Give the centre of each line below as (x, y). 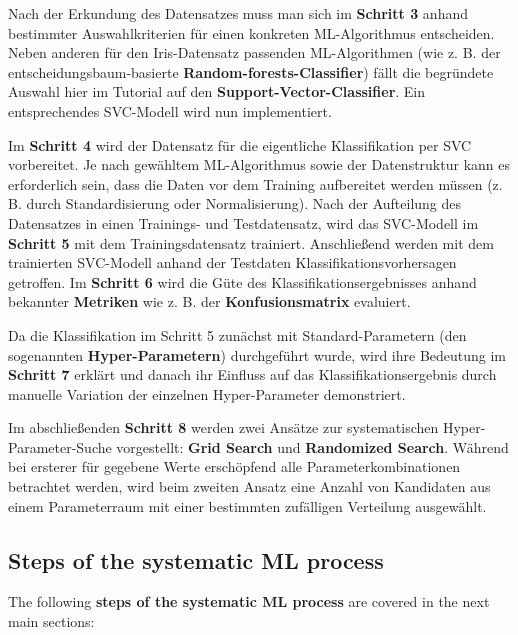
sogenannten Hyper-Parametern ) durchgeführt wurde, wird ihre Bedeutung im (257, 354)
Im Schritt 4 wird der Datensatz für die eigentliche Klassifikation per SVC (240, 144)
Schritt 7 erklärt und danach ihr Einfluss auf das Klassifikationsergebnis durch (252, 374)
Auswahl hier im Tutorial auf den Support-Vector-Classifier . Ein (217, 91)
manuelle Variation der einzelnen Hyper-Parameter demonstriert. (207, 393)
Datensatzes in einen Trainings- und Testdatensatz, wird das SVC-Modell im (243, 222)
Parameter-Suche (60, 446)
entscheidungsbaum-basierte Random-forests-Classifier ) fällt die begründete (251, 71)
